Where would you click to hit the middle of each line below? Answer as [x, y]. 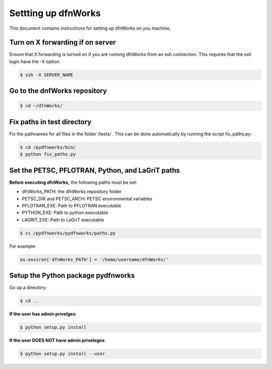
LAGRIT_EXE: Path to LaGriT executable [63, 219]
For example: [23, 246]
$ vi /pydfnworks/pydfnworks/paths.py [68, 233]
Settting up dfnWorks [55, 13]
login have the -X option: [35, 61]
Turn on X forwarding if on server [62, 43]
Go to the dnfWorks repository [58, 91]
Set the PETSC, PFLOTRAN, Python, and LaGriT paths [95, 170]
